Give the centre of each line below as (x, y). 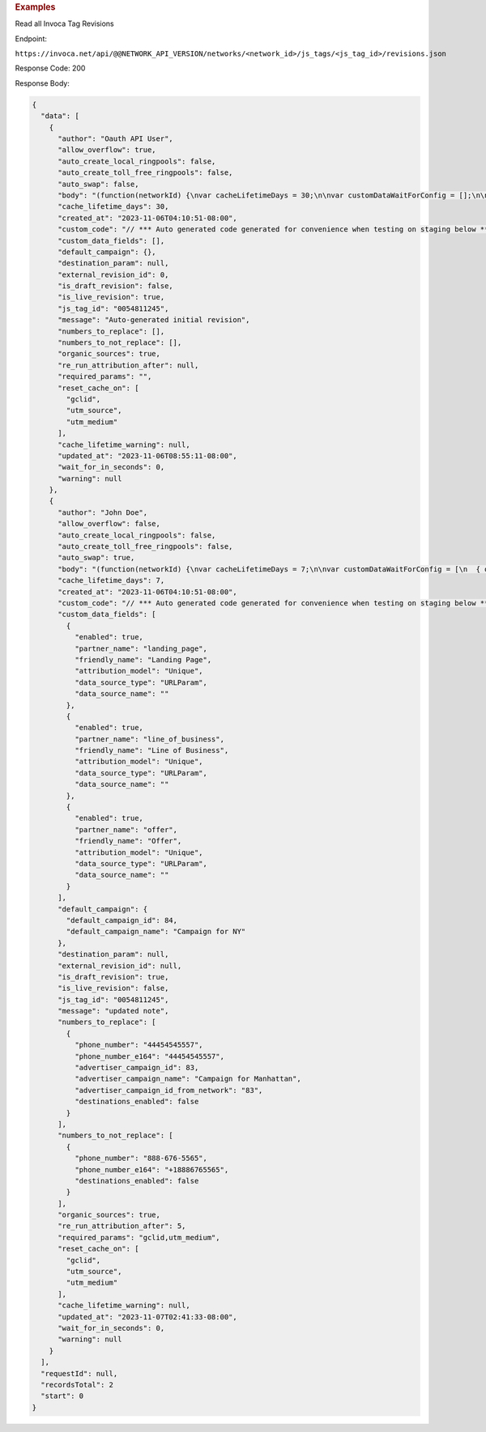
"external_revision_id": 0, (113, 274)
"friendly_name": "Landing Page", (143, 659)
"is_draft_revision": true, (113, 977)
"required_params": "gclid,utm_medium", (139, 1237)
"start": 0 (62, 1396)
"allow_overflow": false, (109, 524)
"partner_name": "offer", (126, 829)
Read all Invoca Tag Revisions (64, 23)
